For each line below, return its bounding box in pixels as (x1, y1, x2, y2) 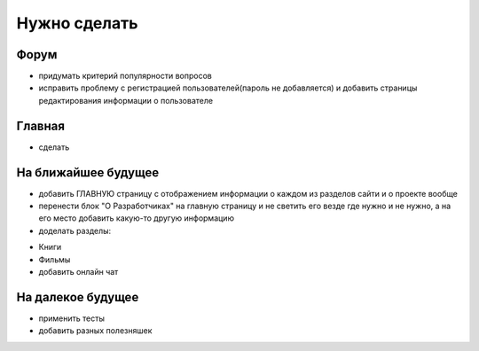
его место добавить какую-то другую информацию (38, 213, 235, 223)
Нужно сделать (16, 13, 138, 33)
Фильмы (38, 253, 71, 265)
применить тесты (38, 313, 106, 324)
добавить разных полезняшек (38, 325, 153, 336)
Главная (16, 118, 66, 133)
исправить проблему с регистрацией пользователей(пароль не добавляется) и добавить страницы (38, 82, 418, 93)
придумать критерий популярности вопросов (38, 71, 213, 82)
